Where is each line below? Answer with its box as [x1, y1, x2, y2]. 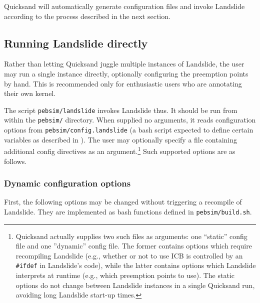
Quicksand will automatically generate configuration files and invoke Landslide [4, 1, 245, 11]
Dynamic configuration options [4, 177, 131, 189]
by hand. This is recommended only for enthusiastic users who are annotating [4, 78, 242, 88]
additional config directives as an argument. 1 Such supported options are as [4, 144, 235, 156]
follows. [4, 155, 27, 166]
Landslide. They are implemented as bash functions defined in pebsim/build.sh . [4, 206, 252, 216]
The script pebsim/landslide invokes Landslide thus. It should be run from [4, 104, 237, 115]
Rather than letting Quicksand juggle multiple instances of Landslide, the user [4, 58, 244, 69]
